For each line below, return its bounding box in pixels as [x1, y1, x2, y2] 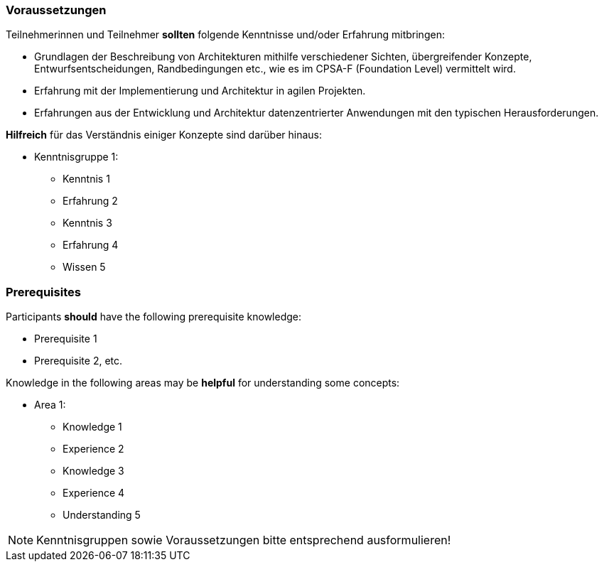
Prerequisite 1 [34, 333, 97, 345]
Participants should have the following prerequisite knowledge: [6, 310, 302, 323]
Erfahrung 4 [63, 239, 119, 252]
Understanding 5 [63, 509, 141, 522]
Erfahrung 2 [63, 195, 118, 207]
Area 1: [34, 399, 66, 411]
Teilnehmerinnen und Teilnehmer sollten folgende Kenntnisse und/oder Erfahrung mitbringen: [6, 28, 445, 41]
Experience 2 [63, 443, 124, 455]
